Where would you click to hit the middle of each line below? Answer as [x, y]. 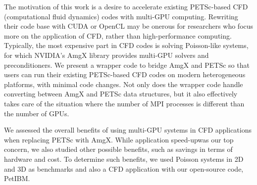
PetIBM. [17, 178]
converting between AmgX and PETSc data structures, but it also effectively [121, 94]
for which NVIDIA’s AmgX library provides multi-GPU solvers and [106, 55]
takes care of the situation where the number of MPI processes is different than [124, 103]
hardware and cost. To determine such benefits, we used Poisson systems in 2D [124, 159]
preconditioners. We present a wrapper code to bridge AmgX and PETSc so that [127, 65]
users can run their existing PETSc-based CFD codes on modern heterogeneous [125, 74]
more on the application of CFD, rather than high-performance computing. [118, 35]
